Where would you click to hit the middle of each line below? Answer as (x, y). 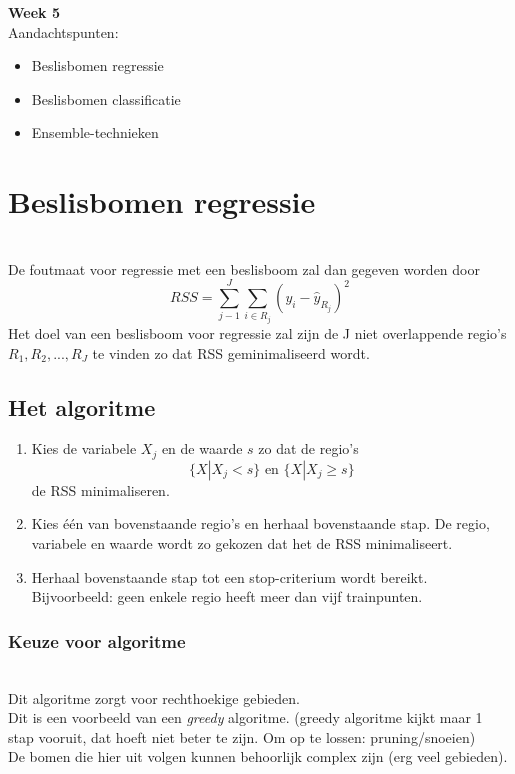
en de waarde (202, 448)
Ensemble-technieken (95, 132)
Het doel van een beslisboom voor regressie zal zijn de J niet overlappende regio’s (257, 333)
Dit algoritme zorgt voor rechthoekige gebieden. (154, 697)
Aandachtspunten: (63, 31)
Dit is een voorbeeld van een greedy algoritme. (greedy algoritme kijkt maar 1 (245, 717)
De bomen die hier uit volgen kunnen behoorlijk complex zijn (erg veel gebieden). (258, 756)
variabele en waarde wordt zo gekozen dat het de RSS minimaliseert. (242, 543)
